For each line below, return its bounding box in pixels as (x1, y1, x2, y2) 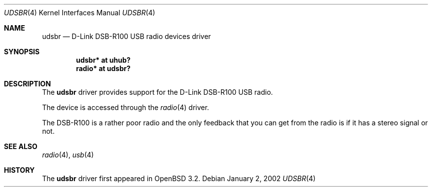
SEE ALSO (4, 142, 37, 151)
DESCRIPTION (4, 79, 51, 88)
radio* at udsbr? (76, 64, 131, 73)
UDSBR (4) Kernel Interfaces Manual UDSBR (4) (4, 8, 155, 17)
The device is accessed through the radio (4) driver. (42, 103, 209, 112)
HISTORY (4, 166, 35, 174)
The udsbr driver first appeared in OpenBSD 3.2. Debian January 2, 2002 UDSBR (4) (42, 174, 316, 183)
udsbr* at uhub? (76, 56, 131, 64)
